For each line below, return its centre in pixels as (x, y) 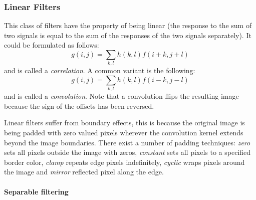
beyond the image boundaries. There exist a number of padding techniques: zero (127, 142)
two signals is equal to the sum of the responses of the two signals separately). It (128, 35)
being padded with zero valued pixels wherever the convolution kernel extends (124, 133)
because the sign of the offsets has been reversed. (79, 106)
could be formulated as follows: (52, 45)
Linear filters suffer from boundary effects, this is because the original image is (124, 123)
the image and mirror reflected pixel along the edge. (84, 172)
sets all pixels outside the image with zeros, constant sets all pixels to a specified (127, 152)
